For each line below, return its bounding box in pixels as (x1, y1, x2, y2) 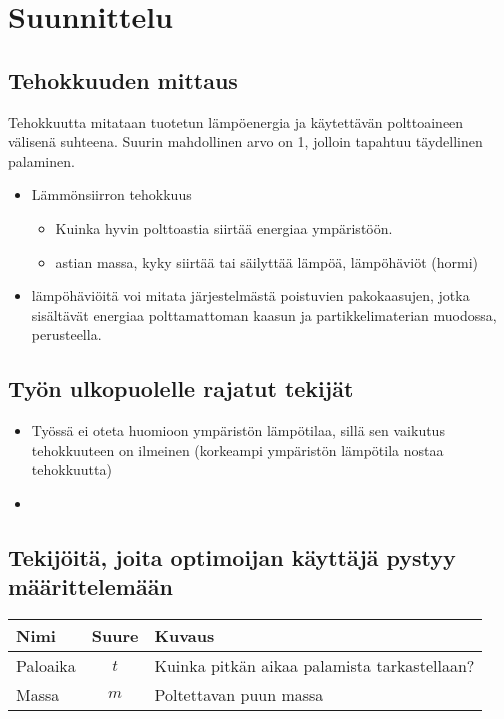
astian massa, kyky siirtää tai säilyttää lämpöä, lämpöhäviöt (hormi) (55, 251, 479, 272)
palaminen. (8, 150, 75, 171)
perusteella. (31, 324, 102, 345)
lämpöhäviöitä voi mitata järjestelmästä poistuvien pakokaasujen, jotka (31, 285, 470, 306)
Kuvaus (154, 624, 215, 648)
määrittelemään (8, 571, 173, 602)
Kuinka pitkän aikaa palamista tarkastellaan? (154, 654, 475, 678)
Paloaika (16, 654, 76, 678)
